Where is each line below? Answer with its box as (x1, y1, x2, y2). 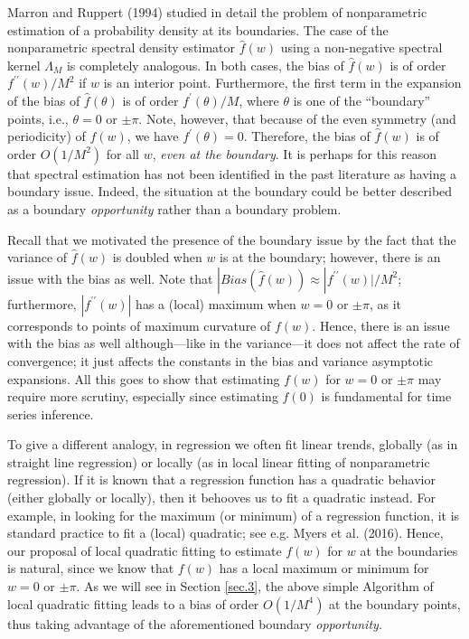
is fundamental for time (321, 387, 452, 406)
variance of (7, 248, 68, 267)
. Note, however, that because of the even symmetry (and (138, 108, 456, 127)
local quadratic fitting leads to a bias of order (7, 594, 259, 613)
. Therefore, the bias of (243, 127, 371, 146)
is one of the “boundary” (293, 90, 431, 109)
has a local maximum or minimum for (219, 559, 429, 578)
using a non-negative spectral (280, 38, 443, 57)
